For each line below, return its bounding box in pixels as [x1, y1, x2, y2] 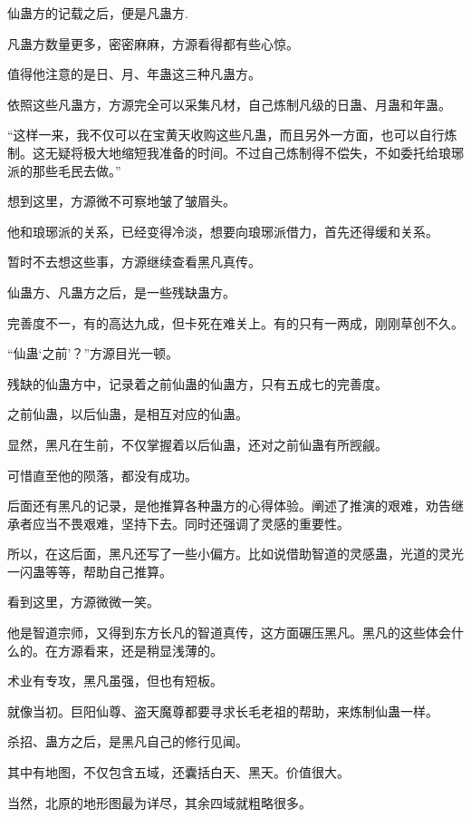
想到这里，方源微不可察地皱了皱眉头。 [7, 191, 235, 210]
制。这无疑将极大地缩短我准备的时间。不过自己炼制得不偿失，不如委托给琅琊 [7, 142, 464, 161]
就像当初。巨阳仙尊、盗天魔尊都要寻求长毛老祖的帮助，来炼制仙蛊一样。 [7, 701, 438, 720]
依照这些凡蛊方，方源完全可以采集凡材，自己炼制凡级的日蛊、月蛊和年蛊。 [7, 94, 451, 113]
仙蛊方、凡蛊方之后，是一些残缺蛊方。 [7, 282, 235, 301]
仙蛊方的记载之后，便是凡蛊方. [7, 4, 188, 22]
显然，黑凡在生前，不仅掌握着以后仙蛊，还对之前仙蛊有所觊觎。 [7, 434, 388, 453]
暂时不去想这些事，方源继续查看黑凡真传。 [7, 252, 261, 271]
